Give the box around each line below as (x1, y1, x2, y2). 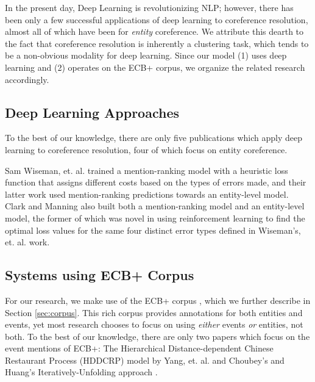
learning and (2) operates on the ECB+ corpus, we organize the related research (5, 60, 305, 73)
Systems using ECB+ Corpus (5, 265, 194, 284)
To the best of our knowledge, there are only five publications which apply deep (5, 131, 302, 144)
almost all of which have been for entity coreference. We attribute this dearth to (5, 25, 304, 38)
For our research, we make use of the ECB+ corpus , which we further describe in (5, 294, 311, 306)
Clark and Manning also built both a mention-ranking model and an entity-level (5, 200, 305, 212)
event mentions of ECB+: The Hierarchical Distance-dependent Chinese (5, 342, 274, 355)
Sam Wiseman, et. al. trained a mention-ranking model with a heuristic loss (5, 164, 288, 176)
